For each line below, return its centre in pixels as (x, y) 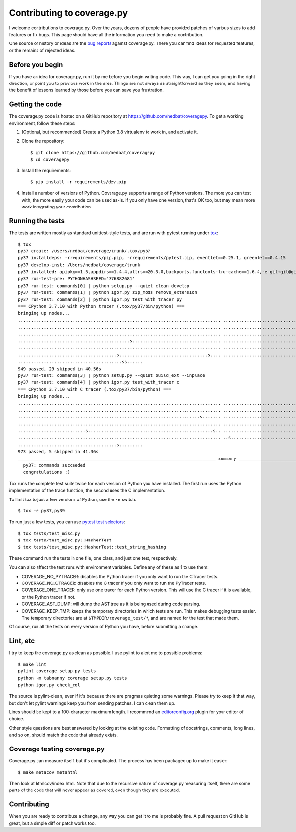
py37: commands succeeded (54, 465)
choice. (17, 719)
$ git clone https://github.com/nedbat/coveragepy (93, 152)
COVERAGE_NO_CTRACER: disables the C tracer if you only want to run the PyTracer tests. (114, 583)
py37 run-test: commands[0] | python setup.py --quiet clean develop (104, 286)
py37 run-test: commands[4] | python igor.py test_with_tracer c (99, 382)
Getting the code (35, 104)
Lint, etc (22, 641)
